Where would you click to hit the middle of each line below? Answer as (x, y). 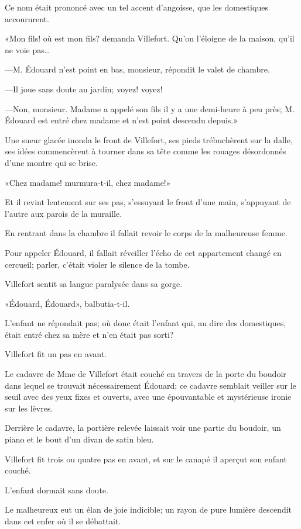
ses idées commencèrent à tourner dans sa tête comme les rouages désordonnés (146, 151)
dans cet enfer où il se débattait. (63, 521)
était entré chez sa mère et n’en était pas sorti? (89, 334)
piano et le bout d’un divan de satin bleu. (79, 439)
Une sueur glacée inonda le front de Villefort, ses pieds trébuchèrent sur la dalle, (149, 139)
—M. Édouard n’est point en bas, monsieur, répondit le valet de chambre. (137, 69)
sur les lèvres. (29, 408)
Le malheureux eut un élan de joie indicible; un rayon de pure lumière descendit (148, 509)
